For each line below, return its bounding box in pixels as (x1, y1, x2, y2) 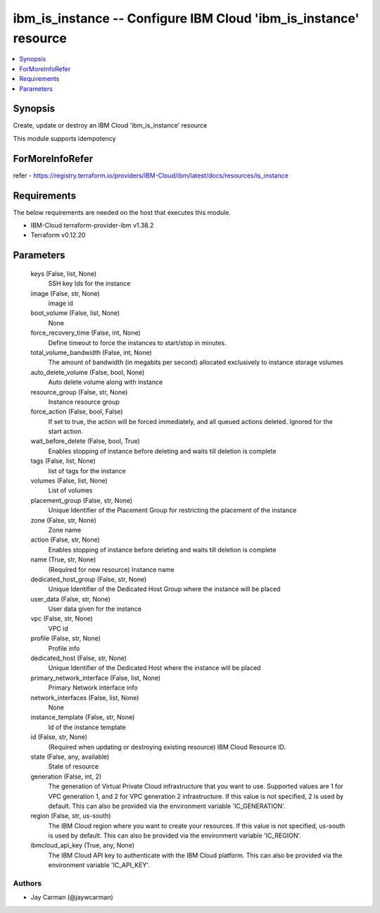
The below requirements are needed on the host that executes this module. (13, 208, 232, 216)
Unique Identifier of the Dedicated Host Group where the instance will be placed (48, 585, 281, 593)
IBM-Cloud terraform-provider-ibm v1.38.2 (30, 221, 154, 230)
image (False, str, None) (30, 289, 100, 297)
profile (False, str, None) (30, 634, 101, 642)
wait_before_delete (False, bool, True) (30, 437, 140, 445)
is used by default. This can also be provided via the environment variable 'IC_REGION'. (48, 831, 302, 840)
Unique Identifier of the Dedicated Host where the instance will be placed (48, 664, 261, 672)
